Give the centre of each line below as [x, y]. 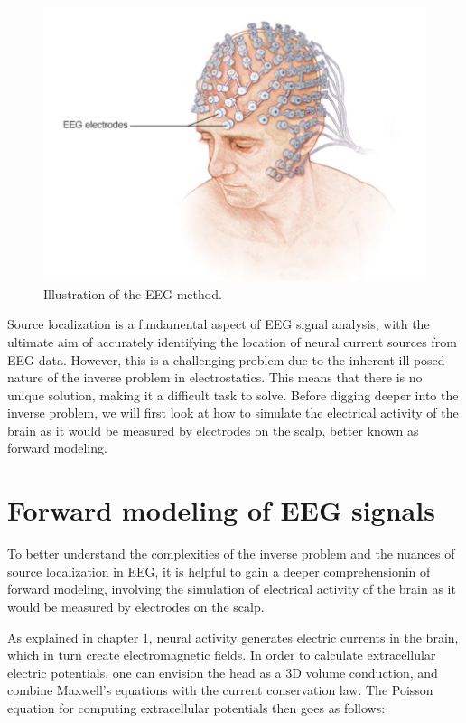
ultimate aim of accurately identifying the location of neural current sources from [232, 341]
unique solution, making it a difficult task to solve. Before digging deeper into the [233, 394]
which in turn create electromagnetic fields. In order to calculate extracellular [222, 655]
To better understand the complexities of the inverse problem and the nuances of [231, 554]
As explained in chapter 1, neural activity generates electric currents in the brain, [233, 637]
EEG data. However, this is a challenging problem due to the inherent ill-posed [226, 359]
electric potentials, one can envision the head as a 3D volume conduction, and [223, 672]
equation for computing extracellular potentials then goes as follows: [196, 707]
